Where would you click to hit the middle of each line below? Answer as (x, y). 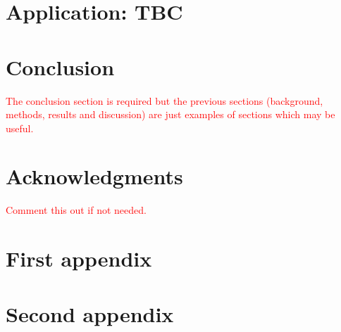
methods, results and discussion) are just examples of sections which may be (170, 114)
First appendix (79, 258)
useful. (20, 128)
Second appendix (90, 313)
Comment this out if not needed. (76, 210)
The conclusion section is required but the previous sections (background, (165, 100)
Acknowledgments (94, 176)
